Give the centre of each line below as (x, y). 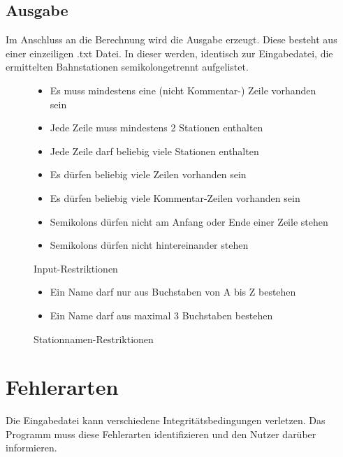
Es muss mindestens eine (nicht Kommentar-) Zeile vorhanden (183, 90)
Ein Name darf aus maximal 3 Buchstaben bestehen (161, 315)
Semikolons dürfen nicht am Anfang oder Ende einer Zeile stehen (189, 221)
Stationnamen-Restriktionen (94, 339)
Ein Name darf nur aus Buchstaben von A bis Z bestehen (173, 292)
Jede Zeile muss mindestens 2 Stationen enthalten (156, 128)
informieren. (31, 448)
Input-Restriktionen (76, 268)
